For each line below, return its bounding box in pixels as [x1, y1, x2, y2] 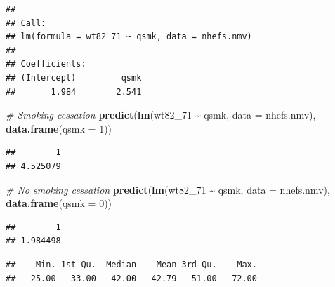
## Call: [6, 18, 46, 28]
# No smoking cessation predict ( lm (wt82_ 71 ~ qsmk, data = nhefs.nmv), [6, 182, 330, 196]
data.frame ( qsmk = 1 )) [6, 121, 112, 135]
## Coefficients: [6, 59, 86, 69]
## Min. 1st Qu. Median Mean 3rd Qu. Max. [6, 259, 257, 269]
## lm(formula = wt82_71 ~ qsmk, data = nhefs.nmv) [6, 32, 252, 42]
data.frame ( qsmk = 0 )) [6, 196, 112, 211]
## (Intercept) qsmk [6, 72, 142, 83]
